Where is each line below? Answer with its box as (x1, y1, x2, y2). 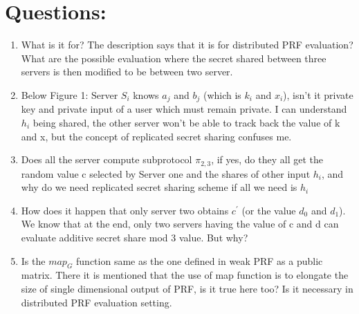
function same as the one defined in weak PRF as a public (76, 253, 323, 268)
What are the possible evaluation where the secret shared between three (21, 50, 326, 65)
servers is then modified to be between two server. (21, 64, 233, 79)
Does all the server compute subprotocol (21, 152, 192, 167)
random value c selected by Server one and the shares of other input (21, 166, 311, 181)
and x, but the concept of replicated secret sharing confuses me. (21, 129, 292, 143)
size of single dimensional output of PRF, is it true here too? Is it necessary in (21, 281, 353, 295)
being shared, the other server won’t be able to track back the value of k (33, 115, 340, 129)
